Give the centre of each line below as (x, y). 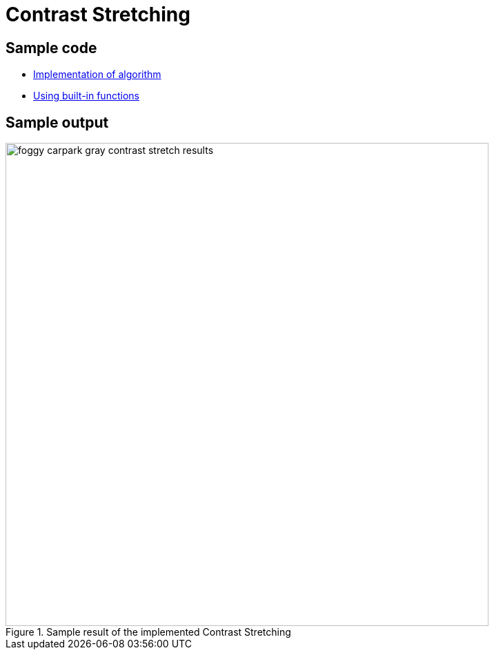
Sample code (51, 48)
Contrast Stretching (98, 14)
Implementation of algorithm (97, 75)
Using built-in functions (86, 96)
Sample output (57, 122)
